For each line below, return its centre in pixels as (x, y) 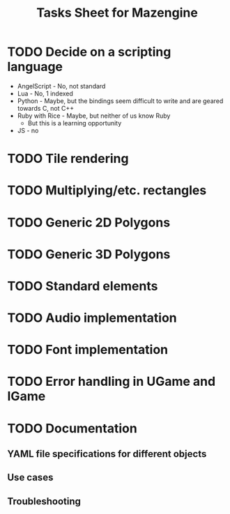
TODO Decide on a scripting (89, 52)
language (35, 67)
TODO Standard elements (83, 286)
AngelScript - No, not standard (61, 86)
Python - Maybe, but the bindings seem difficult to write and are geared (120, 101)
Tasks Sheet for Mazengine (117, 13)
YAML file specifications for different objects (107, 454)
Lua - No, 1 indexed (45, 93)
